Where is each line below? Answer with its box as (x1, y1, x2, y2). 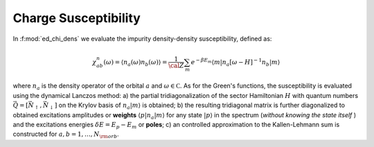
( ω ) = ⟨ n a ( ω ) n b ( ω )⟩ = (103, 58, 168, 68)
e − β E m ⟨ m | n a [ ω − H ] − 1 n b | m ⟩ (190, 57, 280, 68)
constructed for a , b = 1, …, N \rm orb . (12, 130, 119, 140)
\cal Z (168, 62, 184, 70)
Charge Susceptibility (12, 10, 141, 26)
